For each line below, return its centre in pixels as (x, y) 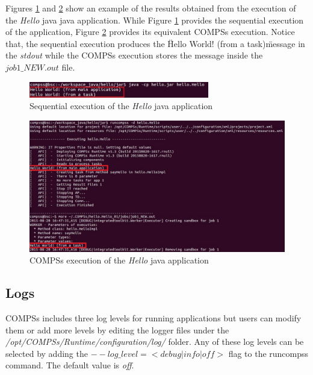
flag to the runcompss (268, 353)
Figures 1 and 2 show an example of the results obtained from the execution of (151, 8)
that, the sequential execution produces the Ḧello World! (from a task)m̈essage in (155, 43)
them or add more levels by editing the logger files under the (117, 329)
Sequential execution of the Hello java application (121, 106)
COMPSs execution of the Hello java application (119, 260)
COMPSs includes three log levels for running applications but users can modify (153, 318)
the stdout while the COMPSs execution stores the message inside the (134, 55)
